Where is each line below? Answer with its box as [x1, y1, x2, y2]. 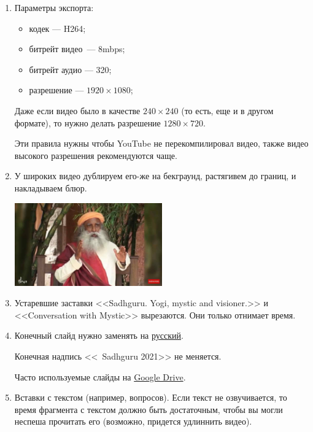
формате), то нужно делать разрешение [14, 116, 161, 129]
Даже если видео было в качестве [14, 104, 141, 117]
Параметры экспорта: [14, 1, 94, 13]
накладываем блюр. [14, 181, 87, 194]
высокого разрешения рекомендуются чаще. [14, 148, 177, 161]
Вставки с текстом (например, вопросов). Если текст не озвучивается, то [14, 391, 287, 404]
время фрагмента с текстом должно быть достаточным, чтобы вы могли [14, 403, 283, 415]
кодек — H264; [29, 21, 86, 34]
